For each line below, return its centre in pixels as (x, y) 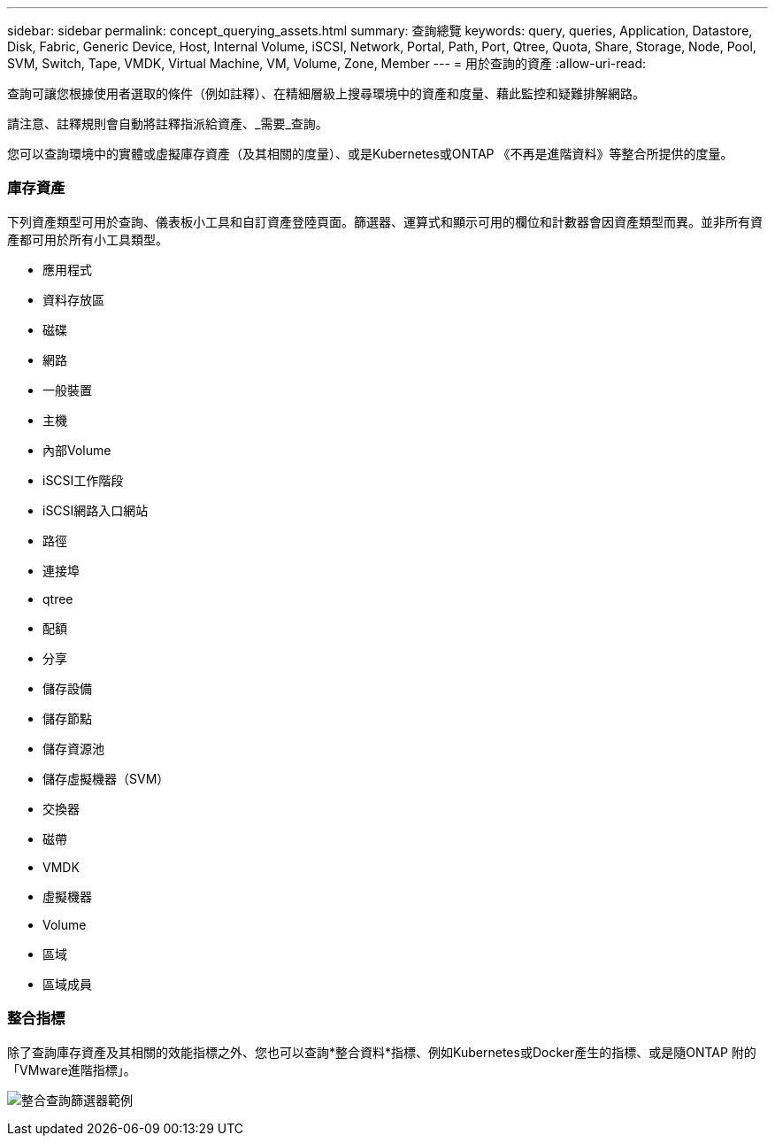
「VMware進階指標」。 (72, 1070)
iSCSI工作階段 (83, 480)
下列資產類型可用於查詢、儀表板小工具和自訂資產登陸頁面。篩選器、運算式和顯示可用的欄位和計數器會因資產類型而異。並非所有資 (385, 221)
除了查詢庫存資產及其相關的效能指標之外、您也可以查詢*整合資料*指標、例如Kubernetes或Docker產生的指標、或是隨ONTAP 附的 (382, 1052)
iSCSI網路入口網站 (96, 510)
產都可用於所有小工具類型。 (88, 239)
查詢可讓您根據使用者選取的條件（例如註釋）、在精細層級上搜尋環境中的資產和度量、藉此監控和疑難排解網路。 (326, 93)
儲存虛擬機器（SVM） (106, 778)
